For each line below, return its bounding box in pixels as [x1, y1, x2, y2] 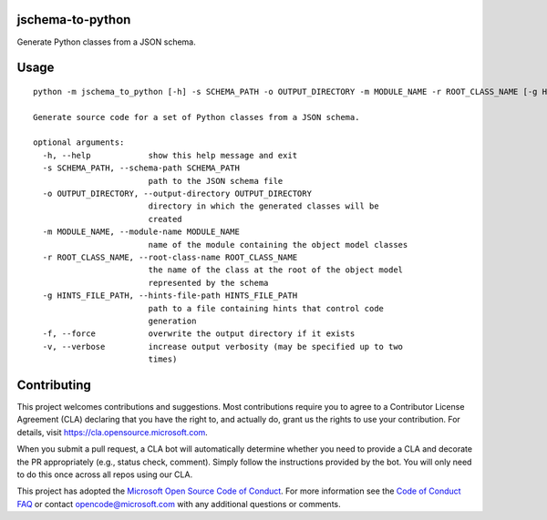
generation [148, 315, 197, 326]
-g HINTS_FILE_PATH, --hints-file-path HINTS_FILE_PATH [42, 291, 298, 301]
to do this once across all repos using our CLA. [16, 469, 193, 480]
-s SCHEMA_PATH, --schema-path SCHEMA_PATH [42, 163, 241, 173]
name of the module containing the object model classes [148, 240, 408, 250]
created [148, 214, 182, 224]
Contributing [16, 377, 91, 393]
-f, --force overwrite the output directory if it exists [42, 329, 356, 339]
